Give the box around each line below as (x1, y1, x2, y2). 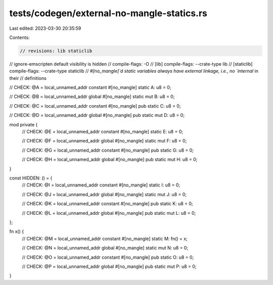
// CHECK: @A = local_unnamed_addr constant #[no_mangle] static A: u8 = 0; (9, 84, 171, 90)
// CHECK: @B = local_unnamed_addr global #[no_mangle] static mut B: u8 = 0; (9, 93, 175, 100)
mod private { (9, 121, 38, 127)
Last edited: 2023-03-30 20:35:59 (9, 25, 81, 31)
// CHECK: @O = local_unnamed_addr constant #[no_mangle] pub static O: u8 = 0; (22, 254, 194, 260)
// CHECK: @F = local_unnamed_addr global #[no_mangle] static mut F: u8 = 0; (22, 138, 187, 144)
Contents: (9, 34, 30, 40)
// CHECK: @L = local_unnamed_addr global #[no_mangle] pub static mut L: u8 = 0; (22, 210, 196, 216)
